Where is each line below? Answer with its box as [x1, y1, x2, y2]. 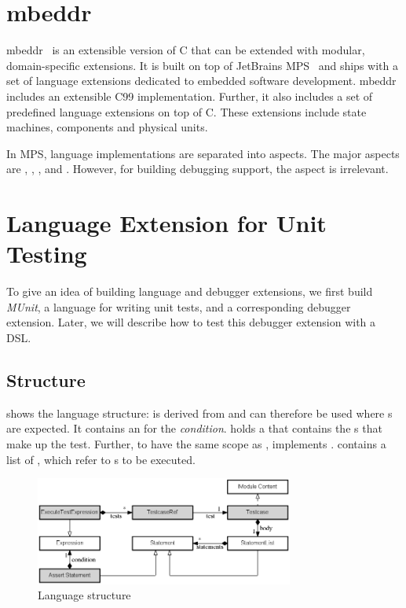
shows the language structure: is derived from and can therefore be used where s [6, 404, 393, 421]
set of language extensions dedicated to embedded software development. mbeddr [6, 72, 397, 89]
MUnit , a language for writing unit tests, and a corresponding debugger [6, 298, 351, 315]
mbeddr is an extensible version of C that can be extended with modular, [6, 42, 365, 58]
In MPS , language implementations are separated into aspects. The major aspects [6, 145, 400, 161]
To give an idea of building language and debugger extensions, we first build [6, 283, 373, 300]
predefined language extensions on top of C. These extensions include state [6, 103, 367, 120]
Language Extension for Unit [6, 207, 327, 239]
